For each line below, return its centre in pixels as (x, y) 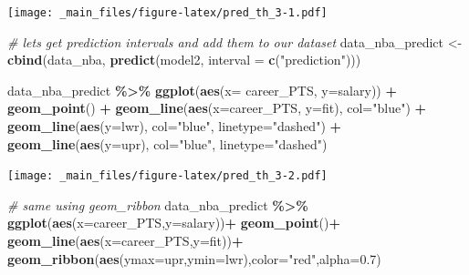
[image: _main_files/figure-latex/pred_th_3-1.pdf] (167, 13)
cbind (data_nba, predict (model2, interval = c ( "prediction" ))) (184, 60)
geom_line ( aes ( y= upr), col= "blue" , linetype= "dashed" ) (167, 143)
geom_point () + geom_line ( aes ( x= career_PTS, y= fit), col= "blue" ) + (217, 108)
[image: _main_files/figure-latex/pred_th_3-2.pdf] (167, 176)
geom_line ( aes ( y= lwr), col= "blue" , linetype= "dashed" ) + (175, 126)
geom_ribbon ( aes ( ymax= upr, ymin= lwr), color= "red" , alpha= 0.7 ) (194, 258)
